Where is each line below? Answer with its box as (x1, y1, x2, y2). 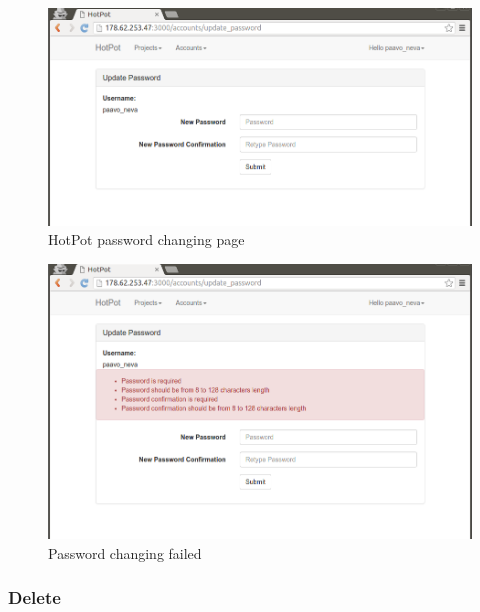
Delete (8, 585, 61, 610)
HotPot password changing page (48, 229, 245, 250)
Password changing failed (48, 542, 202, 563)
